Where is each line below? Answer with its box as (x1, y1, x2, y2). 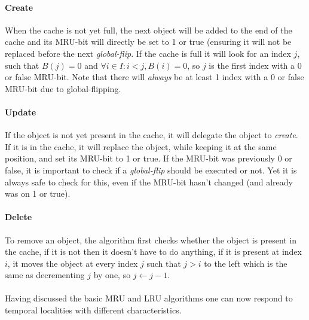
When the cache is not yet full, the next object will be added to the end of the (5, 23, 292, 36)
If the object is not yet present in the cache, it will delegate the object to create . (5, 129, 298, 141)
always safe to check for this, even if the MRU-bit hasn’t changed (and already (5, 175, 293, 188)
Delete (5, 211, 32, 223)
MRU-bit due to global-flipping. (5, 82, 121, 95)
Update (5, 105, 36, 118)
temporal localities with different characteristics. (5, 304, 182, 316)
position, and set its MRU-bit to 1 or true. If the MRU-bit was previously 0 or (5, 152, 292, 164)
